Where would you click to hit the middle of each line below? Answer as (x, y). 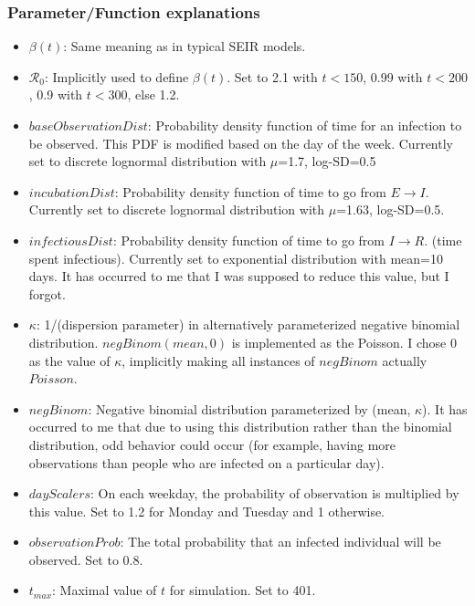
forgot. (47, 293)
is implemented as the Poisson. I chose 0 (344, 342)
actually (405, 360)
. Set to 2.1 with (272, 76)
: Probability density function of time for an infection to (305, 125)
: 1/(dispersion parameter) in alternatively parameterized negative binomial (248, 324)
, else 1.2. (153, 94)
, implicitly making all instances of (218, 360)
